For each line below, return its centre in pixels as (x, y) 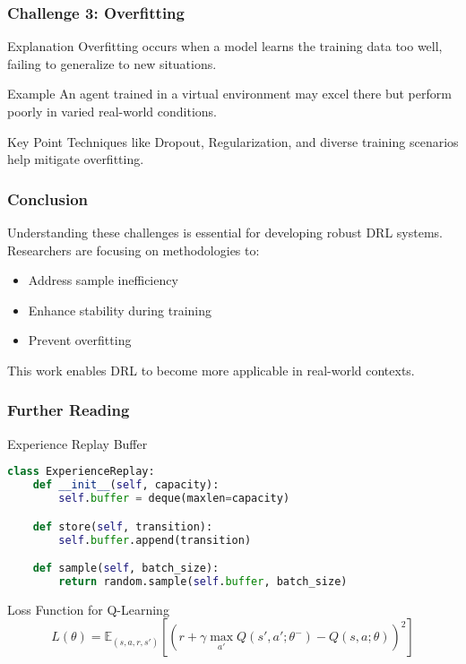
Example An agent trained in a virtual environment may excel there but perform (229, 94)
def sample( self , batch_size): (126, 569)
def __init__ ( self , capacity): (126, 485)
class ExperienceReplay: (81, 472)
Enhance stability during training (120, 310)
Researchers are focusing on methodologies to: (134, 250)
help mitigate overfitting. (76, 159)
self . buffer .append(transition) (155, 540)
